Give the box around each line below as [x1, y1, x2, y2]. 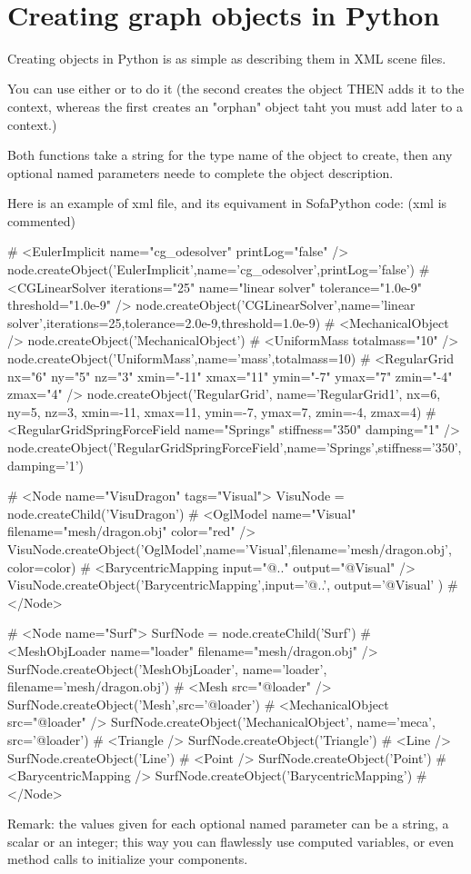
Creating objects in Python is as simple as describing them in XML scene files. [7, 48, 446, 67]
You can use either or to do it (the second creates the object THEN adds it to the [7, 79, 465, 98]
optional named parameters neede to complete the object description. [7, 163, 394, 182]
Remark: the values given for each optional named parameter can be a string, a [7, 814, 449, 833]
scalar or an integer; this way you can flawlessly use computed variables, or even [7, 831, 454, 850]
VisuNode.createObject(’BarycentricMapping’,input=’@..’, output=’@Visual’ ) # [7, 575, 458, 594]
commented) [7, 211, 76, 230]
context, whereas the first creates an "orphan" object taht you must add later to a [7, 96, 463, 115]
